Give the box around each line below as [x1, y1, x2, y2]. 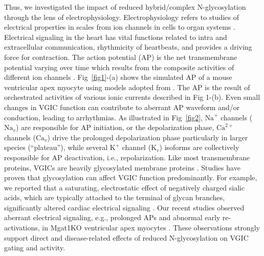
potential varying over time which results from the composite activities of [4, 61, 234, 72]
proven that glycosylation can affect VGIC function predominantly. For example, [4, 172, 257, 183]
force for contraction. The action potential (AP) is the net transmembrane [4, 51, 237, 62]
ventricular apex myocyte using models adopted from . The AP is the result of [4, 81, 250, 92]
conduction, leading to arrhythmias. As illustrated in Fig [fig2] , [4, 112, 203, 122]
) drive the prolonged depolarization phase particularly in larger [47, 132, 248, 142]
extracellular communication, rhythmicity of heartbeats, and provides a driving [4, 41, 252, 52]
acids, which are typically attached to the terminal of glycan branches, [4, 192, 225, 203]
